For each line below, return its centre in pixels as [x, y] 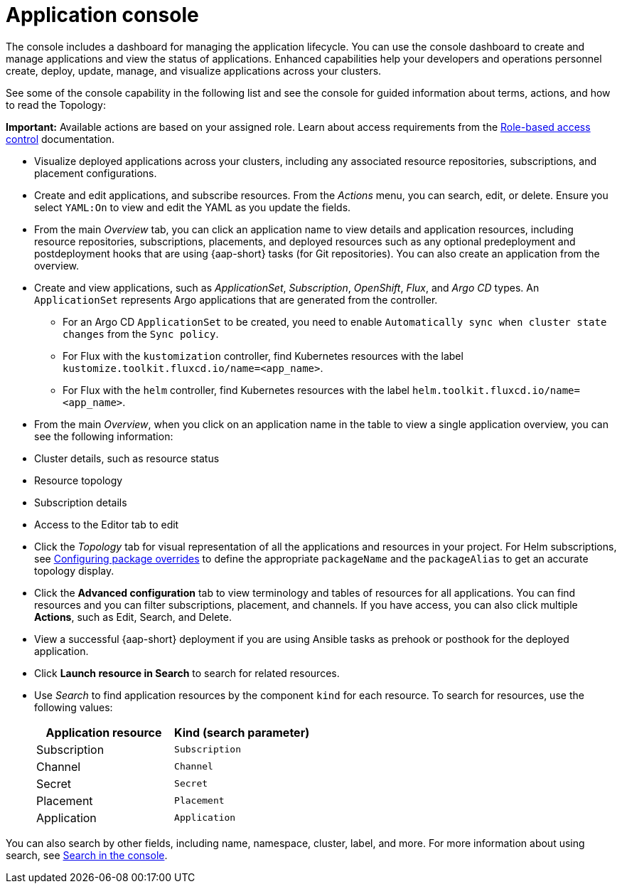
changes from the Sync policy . [141, 334]
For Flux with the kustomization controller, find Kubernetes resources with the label [263, 356]
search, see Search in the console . [87, 855]
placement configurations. [96, 173]
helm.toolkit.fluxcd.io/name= [496, 390]
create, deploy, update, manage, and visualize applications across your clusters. [194, 70]
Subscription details [81, 502]
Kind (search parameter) [242, 732]
